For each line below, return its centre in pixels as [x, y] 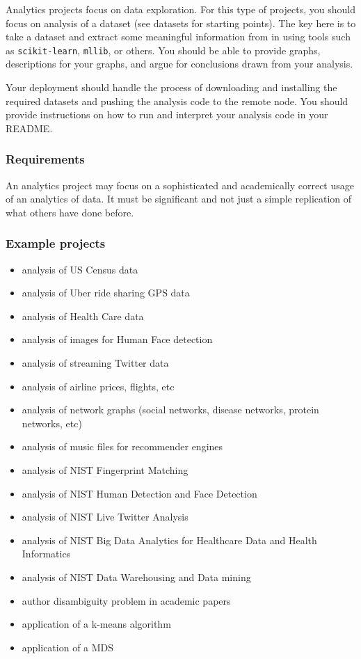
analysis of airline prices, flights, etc [98, 386]
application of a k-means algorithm [96, 624]
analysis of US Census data [80, 269]
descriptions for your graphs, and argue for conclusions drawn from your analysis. [179, 64]
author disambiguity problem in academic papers [126, 600]
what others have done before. [70, 212]
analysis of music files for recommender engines [122, 446]
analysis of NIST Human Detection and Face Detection [139, 493]
